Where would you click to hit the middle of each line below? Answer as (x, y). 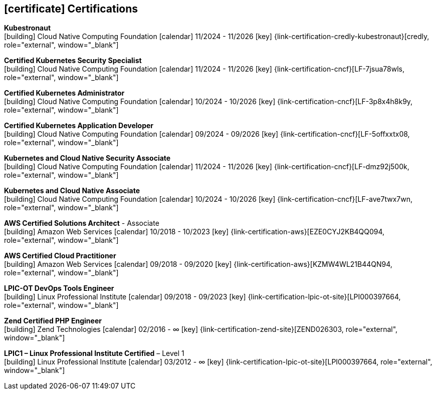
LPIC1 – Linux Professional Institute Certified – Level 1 (94, 353)
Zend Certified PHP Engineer (53, 321)
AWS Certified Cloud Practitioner (60, 256)
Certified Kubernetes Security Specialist (73, 61)
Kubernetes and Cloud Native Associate (72, 191)
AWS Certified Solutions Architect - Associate (82, 223)
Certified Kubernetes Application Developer (79, 126)
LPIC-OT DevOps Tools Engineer (59, 288)
